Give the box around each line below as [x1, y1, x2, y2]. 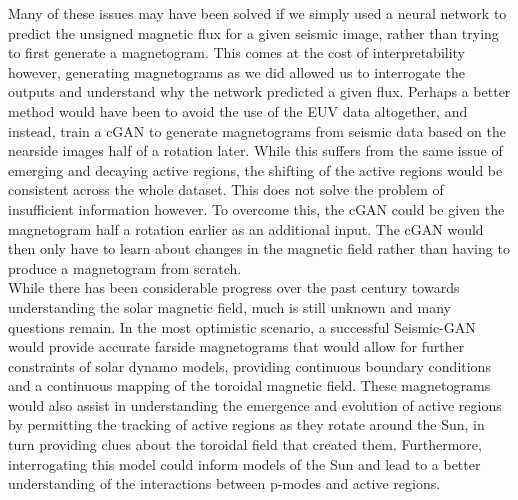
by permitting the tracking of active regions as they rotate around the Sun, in [8, 414, 485, 435]
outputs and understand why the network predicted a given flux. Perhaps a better [8, 81, 511, 102]
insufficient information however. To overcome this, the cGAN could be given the [8, 198, 505, 219]
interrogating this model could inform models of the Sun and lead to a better [8, 453, 481, 474]
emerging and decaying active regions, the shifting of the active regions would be [8, 159, 503, 180]
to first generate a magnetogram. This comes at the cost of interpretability [8, 42, 466, 63]
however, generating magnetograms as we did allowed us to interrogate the [8, 61, 465, 82]
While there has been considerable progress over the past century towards [8, 277, 460, 298]
